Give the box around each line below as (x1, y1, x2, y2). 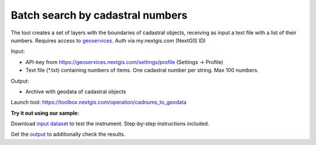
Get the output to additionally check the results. (11, 131, 126, 138)
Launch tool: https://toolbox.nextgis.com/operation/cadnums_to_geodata (11, 99, 187, 106)
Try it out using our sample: (11, 109, 80, 116)
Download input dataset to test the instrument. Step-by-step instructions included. (11, 120, 209, 128)
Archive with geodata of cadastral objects (25, 88, 126, 95)
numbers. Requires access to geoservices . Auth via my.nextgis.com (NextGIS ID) (11, 37, 206, 44)
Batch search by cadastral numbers (11, 9, 188, 22)
